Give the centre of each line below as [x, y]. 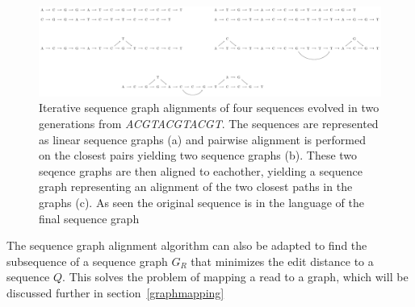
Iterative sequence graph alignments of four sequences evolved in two [209, 108]
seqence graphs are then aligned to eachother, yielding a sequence [201, 170]
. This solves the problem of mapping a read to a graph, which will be [235, 277]
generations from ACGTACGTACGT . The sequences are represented [209, 123]
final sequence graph [89, 218]
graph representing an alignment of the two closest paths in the [196, 187]
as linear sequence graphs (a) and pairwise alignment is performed [203, 139]
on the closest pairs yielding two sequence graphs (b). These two [198, 155]
